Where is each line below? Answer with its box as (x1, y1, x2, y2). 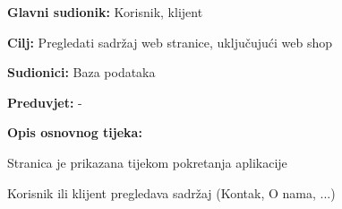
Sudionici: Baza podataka (7, 63, 156, 82)
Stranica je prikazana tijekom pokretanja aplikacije (7, 152, 287, 171)
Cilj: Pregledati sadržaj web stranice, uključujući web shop (7, 32, 333, 51)
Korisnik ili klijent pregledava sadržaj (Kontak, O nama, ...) (7, 183, 336, 202)
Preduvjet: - (7, 92, 82, 111)
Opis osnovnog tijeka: (7, 123, 142, 142)
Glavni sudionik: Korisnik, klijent (7, 3, 203, 21)
